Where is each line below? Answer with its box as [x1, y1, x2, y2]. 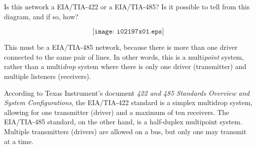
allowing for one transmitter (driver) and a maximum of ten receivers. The [4, 107, 229, 117]
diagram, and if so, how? [4, 11, 78, 21]
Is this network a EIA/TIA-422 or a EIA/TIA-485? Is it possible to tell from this [4, 1, 250, 11]
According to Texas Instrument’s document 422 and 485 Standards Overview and [4, 87, 250, 98]
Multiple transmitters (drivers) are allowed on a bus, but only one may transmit [4, 126, 247, 136]
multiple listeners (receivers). [4, 71, 91, 81]
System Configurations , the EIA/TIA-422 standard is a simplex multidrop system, [4, 97, 253, 108]
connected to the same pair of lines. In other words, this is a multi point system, [4, 51, 244, 62]
